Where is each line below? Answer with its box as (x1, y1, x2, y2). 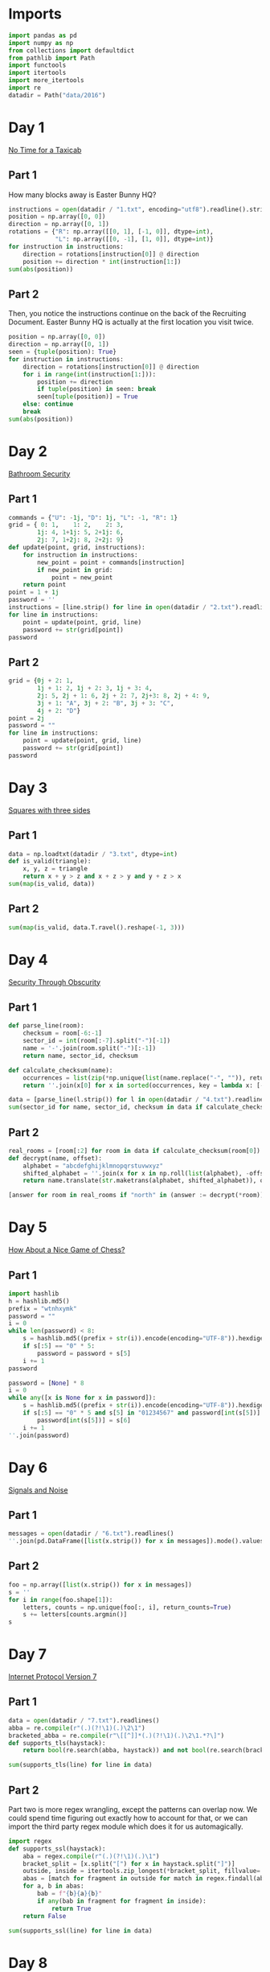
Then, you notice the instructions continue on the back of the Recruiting (8, 309, 247, 319)
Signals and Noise (8, 1485, 68, 1495)
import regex (8, 1837, 52, 1845)
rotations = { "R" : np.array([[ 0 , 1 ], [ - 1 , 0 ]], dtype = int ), (8, 228, 215, 236)
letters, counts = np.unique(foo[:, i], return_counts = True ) (22, 1603, 231, 1612)
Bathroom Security (8, 468, 71, 479)
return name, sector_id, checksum (22, 1052, 138, 1060)
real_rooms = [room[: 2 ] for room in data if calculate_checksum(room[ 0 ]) (8, 1147, 261, 1155)
